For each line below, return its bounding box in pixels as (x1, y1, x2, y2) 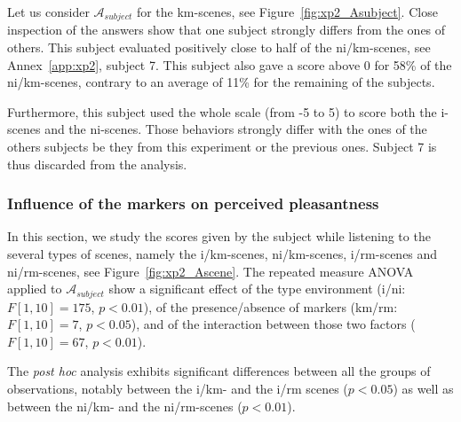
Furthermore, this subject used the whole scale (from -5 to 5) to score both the (7, 102, 437, 121)
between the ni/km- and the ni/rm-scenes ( (7, 396, 242, 415)
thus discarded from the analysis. (7, 154, 187, 173)
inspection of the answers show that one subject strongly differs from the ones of (7, 20, 446, 39)
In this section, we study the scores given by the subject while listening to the (7, 227, 431, 246)
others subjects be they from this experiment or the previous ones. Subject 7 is (7, 137, 437, 156)
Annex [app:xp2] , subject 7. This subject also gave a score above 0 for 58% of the (7, 55, 452, 74)
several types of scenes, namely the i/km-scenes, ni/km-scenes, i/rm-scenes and (7, 245, 438, 263)
